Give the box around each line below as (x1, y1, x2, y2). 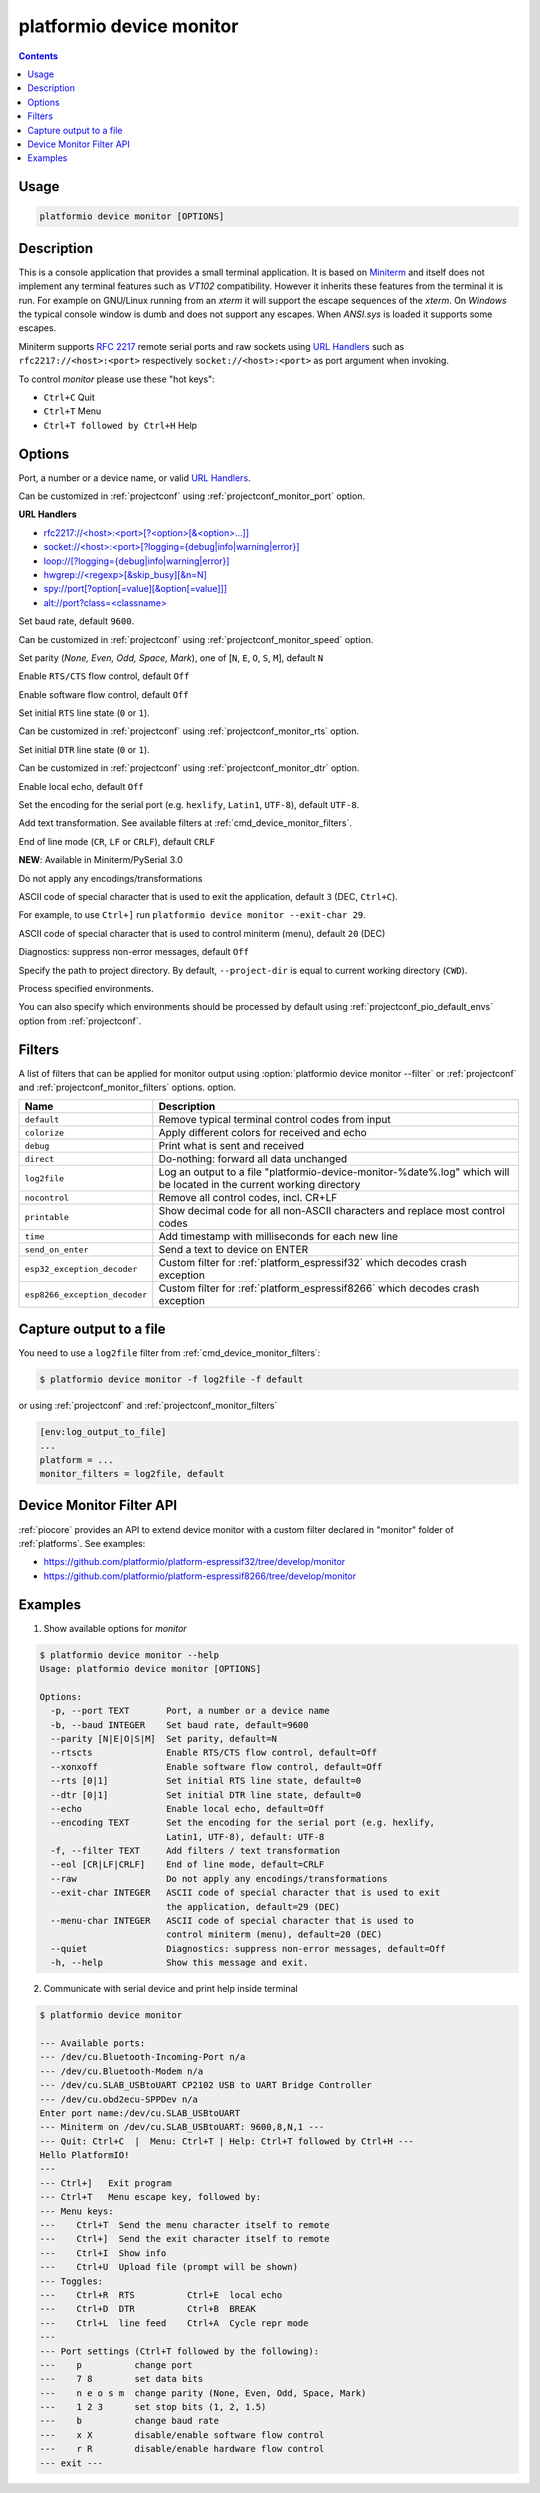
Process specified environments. (18, 982, 154, 994)
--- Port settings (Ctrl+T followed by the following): (39, 2345, 320, 2357)
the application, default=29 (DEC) (165, 1901, 341, 1912)
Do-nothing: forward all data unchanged (158, 1152, 348, 1166)
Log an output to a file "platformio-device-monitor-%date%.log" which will (158, 1165, 510, 1179)
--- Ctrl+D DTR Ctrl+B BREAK (39, 2303, 257, 2315)
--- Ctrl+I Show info (39, 2247, 167, 2259)
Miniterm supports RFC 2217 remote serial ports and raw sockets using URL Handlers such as (18, 340, 405, 352)
